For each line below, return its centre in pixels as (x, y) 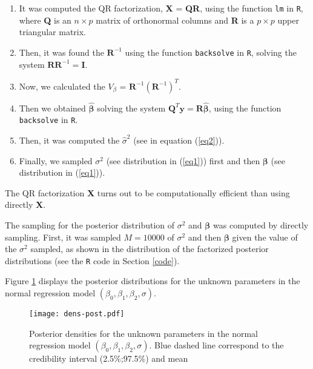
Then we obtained (52, 108)
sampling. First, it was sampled (63, 237)
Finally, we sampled (56, 160)
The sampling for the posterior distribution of (90, 225)
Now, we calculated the (62, 86)
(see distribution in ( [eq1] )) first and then (183, 160)
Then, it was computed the (69, 140)
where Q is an (45, 20)
